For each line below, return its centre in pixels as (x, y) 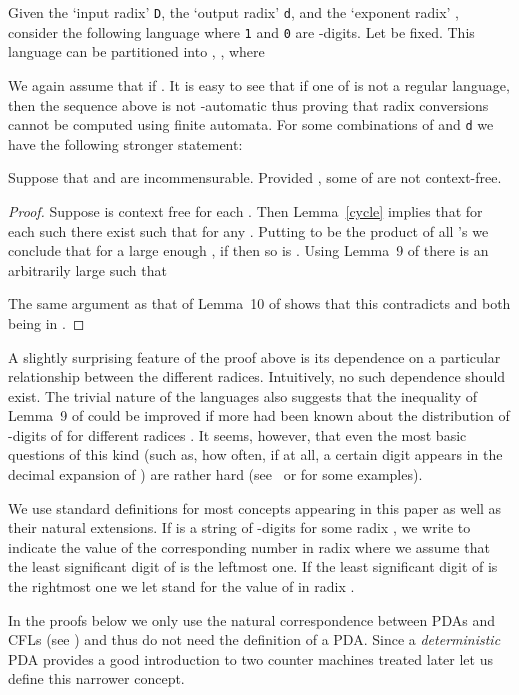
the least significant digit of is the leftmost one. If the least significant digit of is (253, 566)
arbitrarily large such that (87, 269)
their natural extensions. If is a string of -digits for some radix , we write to (239, 527)
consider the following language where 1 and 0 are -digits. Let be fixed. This (241, 31)
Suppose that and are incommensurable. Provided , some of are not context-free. (255, 177)
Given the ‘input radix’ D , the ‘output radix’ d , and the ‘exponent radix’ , (234, 12)
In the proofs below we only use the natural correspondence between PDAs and (251, 619)
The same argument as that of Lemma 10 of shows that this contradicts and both (259, 303)
